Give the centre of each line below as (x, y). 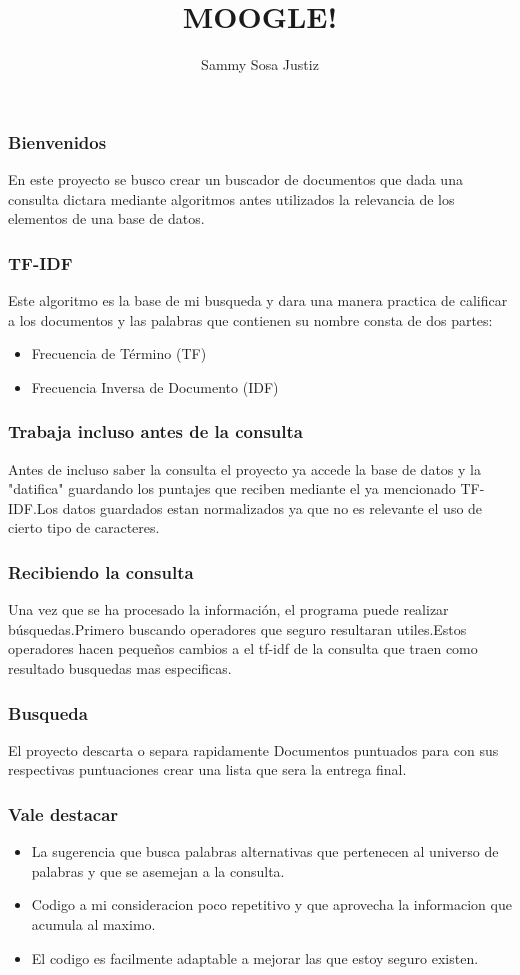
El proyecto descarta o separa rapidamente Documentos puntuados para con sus (253, 749)
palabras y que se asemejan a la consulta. (158, 870)
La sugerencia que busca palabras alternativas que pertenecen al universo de (265, 851)
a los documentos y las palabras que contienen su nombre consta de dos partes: (250, 319)
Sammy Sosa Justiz (260, 64)
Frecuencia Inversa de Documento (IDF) (155, 386)
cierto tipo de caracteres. (84, 527)
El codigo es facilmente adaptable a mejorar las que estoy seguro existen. (255, 957)
